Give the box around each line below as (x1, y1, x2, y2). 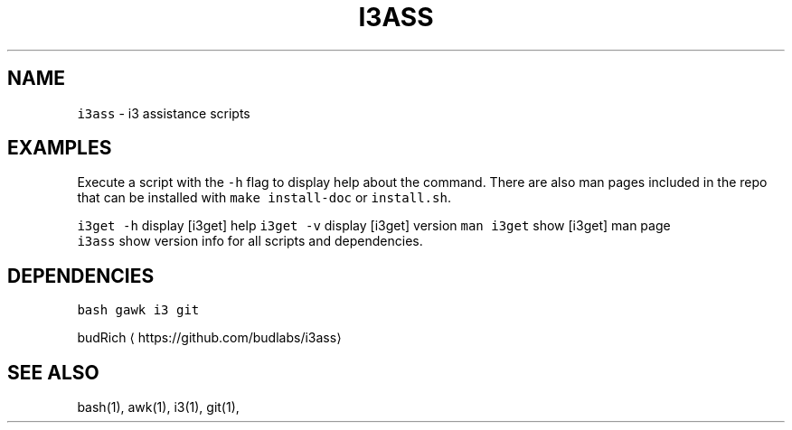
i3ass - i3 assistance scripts (77, 105, 250, 121)
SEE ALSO (7, 360, 99, 384)
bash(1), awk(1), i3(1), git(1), (77, 399, 240, 416)
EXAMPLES (7, 136, 112, 160)
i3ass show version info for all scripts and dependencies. (77, 233, 423, 249)
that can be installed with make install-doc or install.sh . (77, 190, 451, 206)
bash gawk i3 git (77, 303, 200, 318)
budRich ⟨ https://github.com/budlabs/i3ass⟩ (77, 330, 342, 346)
